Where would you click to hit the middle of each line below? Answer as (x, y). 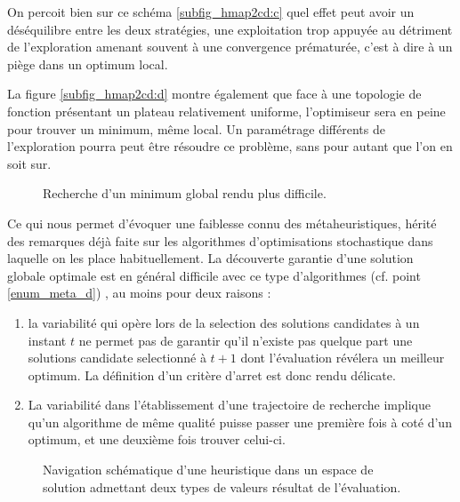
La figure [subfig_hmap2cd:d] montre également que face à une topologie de (214, 94)
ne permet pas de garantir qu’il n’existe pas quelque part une (246, 340)
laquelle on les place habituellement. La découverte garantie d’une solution (210, 258)
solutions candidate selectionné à (117, 358)
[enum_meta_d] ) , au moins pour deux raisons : (139, 293)
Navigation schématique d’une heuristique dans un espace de (208, 470)
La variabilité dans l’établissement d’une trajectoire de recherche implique (229, 405)
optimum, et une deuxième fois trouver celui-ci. (157, 439)
